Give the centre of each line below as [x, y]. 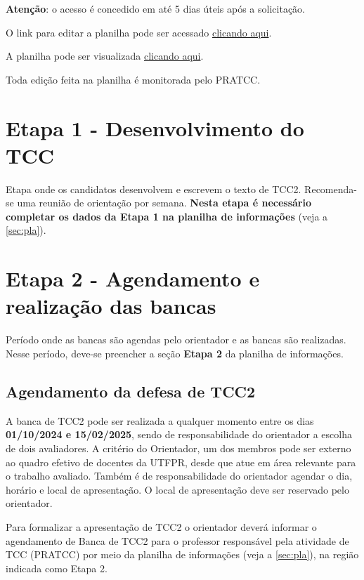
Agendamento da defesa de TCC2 [131, 391]
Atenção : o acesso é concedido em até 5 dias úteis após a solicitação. [155, 8]
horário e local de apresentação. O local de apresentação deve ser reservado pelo [177, 489]
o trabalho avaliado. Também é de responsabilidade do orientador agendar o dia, [179, 476]
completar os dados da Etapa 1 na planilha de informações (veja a [167, 216]
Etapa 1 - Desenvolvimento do [155, 127]
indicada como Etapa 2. [57, 568]
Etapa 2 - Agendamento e [133, 278]
